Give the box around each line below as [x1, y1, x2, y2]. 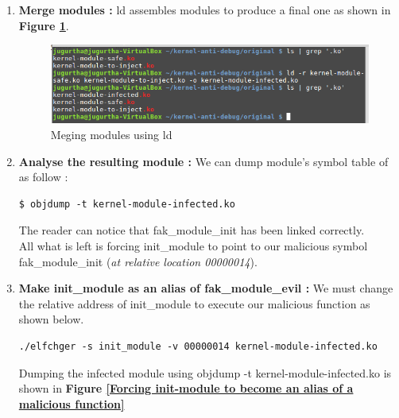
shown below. [18, 311, 84, 327]
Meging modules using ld [50, 126, 172, 143]
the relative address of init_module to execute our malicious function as [18, 295, 370, 312]
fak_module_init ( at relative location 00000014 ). [18, 253, 258, 269]
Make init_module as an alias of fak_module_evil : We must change [18, 280, 393, 296]
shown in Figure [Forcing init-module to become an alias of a [18, 380, 354, 397]
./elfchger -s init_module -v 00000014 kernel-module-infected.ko [18, 341, 378, 352]
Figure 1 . [18, 17, 69, 33]
